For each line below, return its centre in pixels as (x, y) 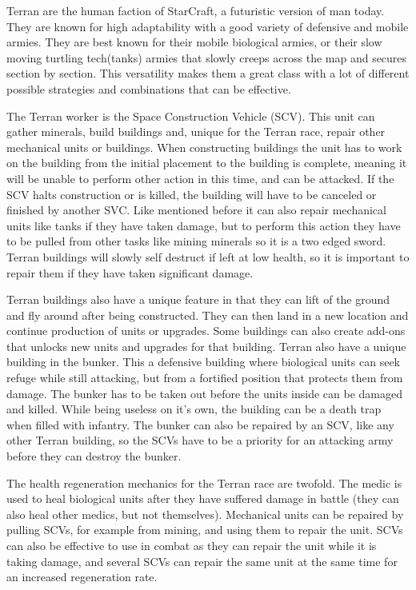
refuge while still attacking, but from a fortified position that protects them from (205, 378)
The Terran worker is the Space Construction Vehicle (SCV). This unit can (191, 116)
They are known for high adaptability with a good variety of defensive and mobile (208, 26)
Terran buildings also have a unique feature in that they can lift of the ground (198, 299)
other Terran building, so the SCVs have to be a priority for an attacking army (200, 440)
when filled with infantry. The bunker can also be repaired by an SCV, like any (200, 424)
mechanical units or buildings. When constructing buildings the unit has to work (204, 147)
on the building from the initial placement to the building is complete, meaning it (207, 163)
